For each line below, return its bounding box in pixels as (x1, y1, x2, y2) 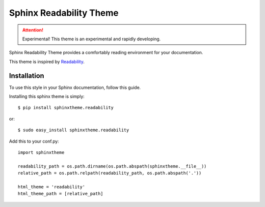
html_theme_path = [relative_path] (18, 191, 104, 197)
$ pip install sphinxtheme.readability (18, 105, 114, 111)
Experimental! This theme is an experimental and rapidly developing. (22, 36, 161, 42)
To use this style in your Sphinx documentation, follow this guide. (9, 84, 141, 90)
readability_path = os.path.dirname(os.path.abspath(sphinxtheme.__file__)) (18, 163, 207, 169)
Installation (9, 71, 44, 80)
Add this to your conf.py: (9, 138, 59, 144)
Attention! (22, 27, 44, 33)
